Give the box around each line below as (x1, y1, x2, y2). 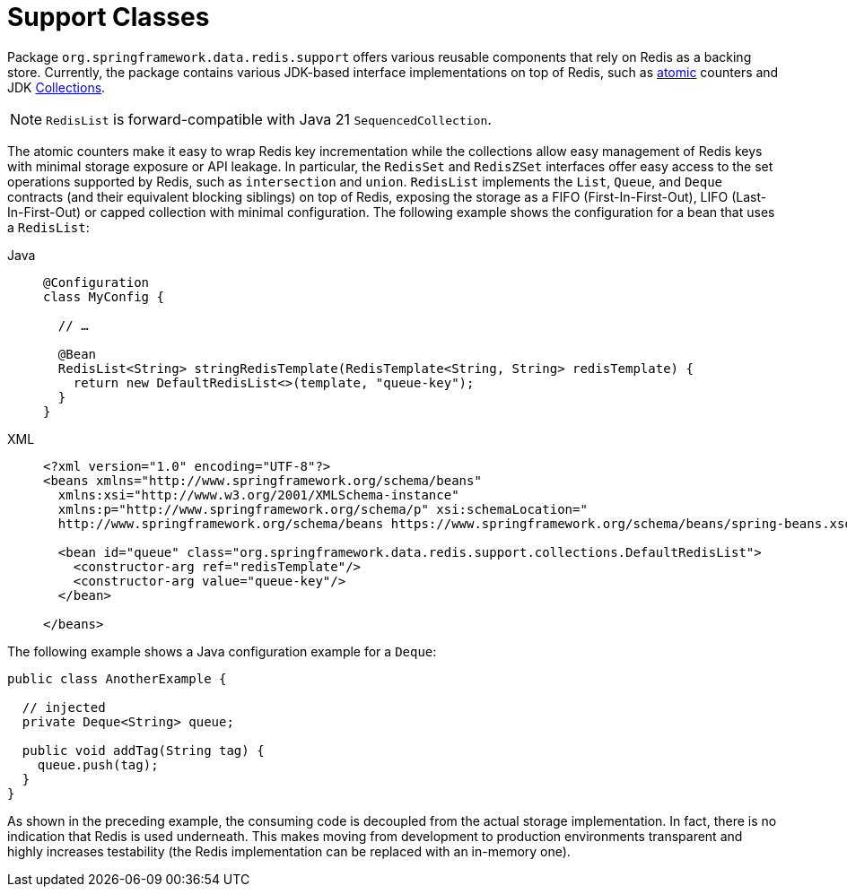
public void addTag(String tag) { (22, 742, 265, 758)
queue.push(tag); (37, 757, 159, 772)
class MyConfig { (43, 289, 164, 304)
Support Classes (7, 2, 210, 32)
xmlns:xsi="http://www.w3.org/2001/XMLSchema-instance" (57, 487, 459, 502)
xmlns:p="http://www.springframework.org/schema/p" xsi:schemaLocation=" (57, 501, 588, 516)
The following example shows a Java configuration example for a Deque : (7, 643, 437, 659)
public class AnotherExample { (7, 671, 227, 686)
